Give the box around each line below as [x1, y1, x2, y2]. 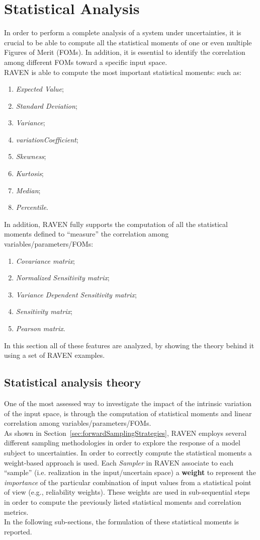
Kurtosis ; [16, 168, 44, 179]
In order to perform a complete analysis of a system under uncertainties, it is [4, 27, 241, 38]
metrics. [4, 506, 29, 517]
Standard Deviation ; [16, 100, 77, 111]
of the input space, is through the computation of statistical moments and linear [4, 408, 252, 418]
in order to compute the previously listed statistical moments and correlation [4, 496, 241, 507]
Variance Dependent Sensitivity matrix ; [16, 289, 137, 299]
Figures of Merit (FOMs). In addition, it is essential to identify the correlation [4, 47, 245, 57]
